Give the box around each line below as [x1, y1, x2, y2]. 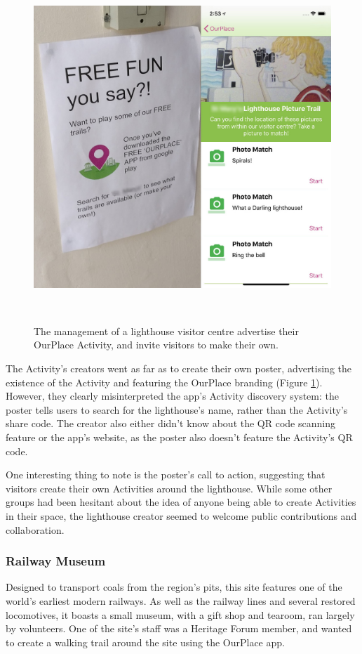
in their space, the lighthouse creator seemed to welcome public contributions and [6, 508, 357, 523]
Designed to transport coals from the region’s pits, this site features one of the [6, 580, 342, 594]
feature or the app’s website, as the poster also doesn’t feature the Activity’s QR [6, 429, 353, 444]
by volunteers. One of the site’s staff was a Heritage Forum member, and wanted [6, 621, 352, 636]
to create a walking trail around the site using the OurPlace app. [6, 634, 285, 649]
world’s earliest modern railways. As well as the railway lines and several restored [6, 593, 356, 608]
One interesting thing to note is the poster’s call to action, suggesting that [6, 467, 326, 482]
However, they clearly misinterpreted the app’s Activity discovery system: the [6, 388, 339, 403]
